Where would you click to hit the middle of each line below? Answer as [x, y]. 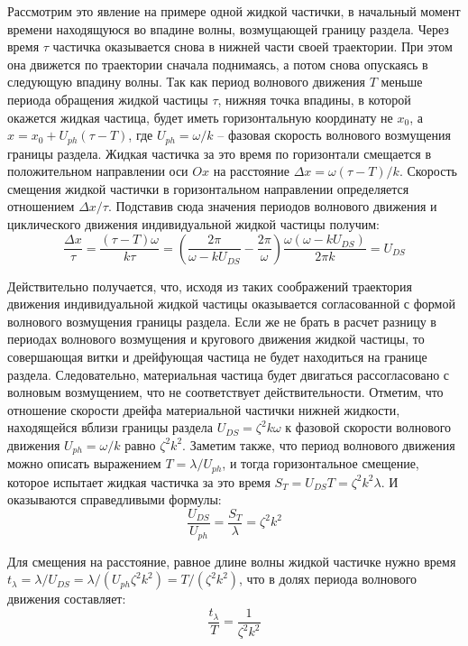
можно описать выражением [84, 463]
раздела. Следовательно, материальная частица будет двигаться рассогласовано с [229, 374]
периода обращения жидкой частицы [108, 99]
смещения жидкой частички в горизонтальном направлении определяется [208, 188]
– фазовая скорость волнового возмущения [334, 135]
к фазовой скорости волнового [368, 427]
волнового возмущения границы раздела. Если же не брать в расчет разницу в [222, 321]
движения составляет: [67, 599]
